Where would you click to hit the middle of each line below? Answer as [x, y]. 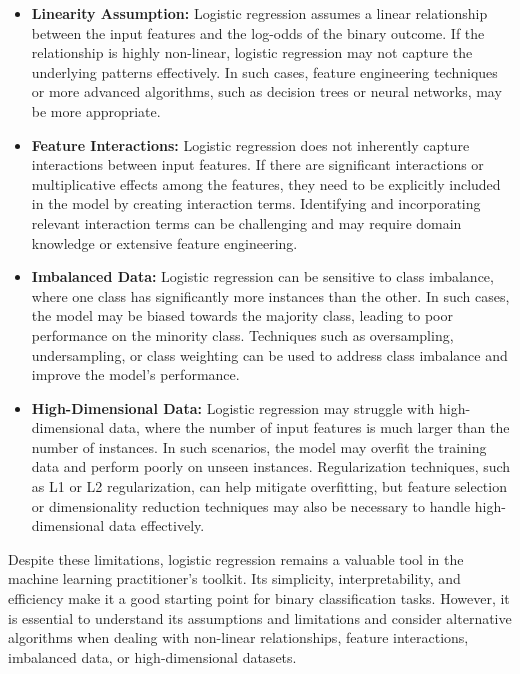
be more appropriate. [96, 110]
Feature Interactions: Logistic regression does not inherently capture [250, 144]
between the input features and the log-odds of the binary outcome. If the [258, 32]
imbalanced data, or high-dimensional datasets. [152, 656]
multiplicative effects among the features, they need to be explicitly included [266, 183]
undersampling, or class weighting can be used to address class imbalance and [269, 354]
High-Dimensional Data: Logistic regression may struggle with [233, 407]
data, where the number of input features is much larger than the [309, 427]
